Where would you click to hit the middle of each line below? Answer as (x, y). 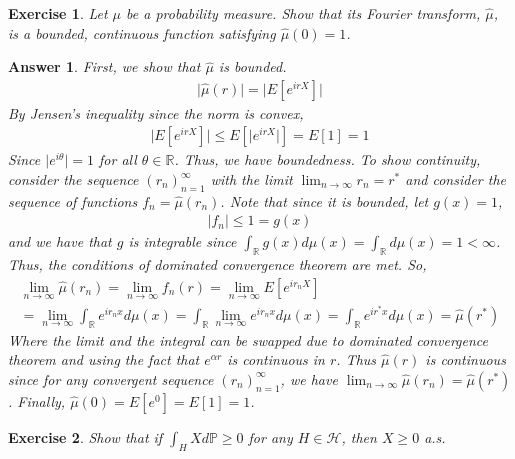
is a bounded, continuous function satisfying (142, 32)
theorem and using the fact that (104, 359)
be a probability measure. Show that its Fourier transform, (303, 13)
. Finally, (37, 400)
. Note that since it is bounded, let (324, 200)
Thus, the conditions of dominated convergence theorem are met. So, (217, 264)
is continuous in (276, 359)
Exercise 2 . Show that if (85, 436)
